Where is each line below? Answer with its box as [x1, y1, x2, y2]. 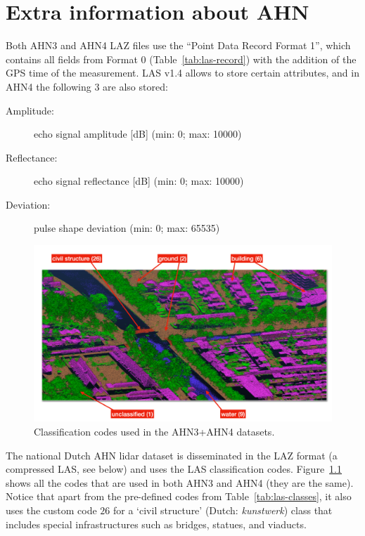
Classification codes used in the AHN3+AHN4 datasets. [34, 424, 275, 438]
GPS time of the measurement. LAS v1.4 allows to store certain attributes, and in [6, 65, 359, 80]
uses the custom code [6, 502, 97, 517]
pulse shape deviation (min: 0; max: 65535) [34, 221, 220, 235]
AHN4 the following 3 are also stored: [6, 79, 168, 93]
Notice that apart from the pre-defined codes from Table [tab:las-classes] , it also [6, 489, 352, 504]
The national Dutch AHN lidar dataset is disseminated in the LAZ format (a [6, 447, 338, 462]
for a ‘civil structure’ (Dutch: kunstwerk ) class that [113, 502, 333, 517]
